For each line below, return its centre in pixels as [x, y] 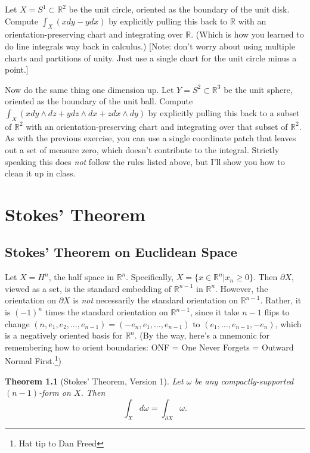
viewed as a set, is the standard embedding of [88, 288]
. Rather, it [281, 300]
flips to [277, 312]
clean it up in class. [40, 173]
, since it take [215, 312]
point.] [17, 69]
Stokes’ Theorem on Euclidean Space [121, 252]
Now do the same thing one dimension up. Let [89, 89]
